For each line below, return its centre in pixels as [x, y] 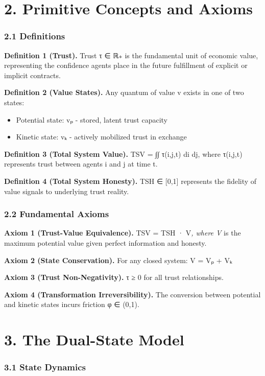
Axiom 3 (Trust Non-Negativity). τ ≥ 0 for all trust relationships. [114, 277]
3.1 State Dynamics [45, 367]
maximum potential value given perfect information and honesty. [105, 242]
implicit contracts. [32, 75]
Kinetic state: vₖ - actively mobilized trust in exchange [101, 137]
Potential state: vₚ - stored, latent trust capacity [92, 119]
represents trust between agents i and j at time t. [81, 164]
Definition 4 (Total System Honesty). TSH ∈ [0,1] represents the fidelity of [130, 181]
